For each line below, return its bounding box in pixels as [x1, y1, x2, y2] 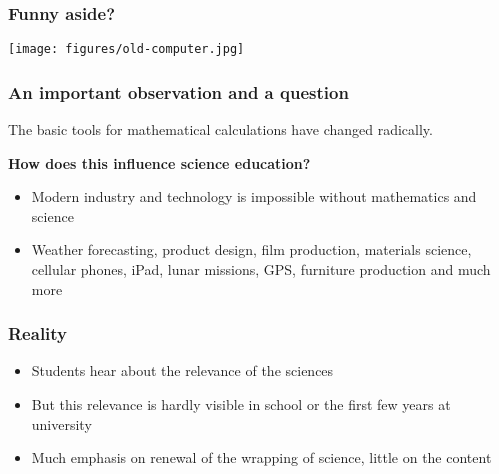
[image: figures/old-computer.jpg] [8, 42, 245, 57]
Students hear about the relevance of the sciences [31, 360, 334, 381]
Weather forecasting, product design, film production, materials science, [31, 239, 472, 260]
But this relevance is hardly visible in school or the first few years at [31, 394, 451, 415]
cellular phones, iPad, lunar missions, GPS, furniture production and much [31, 259, 491, 280]
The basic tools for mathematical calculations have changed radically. [8, 119, 433, 140]
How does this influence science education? [8, 152, 311, 173]
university [31, 413, 92, 434]
